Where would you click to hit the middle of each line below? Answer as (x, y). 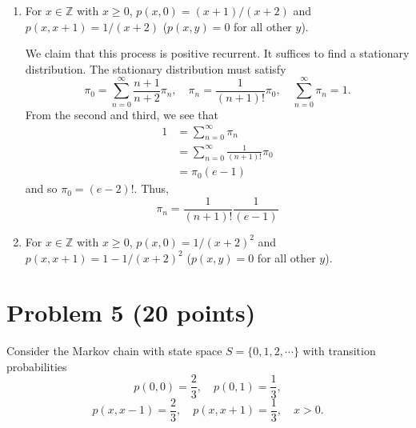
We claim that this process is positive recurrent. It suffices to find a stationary (217, 53)
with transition (339, 351)
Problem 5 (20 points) (131, 312)
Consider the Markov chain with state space (114, 351)
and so (41, 188)
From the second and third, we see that (122, 114)
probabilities (37, 366)
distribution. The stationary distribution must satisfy (156, 68)
